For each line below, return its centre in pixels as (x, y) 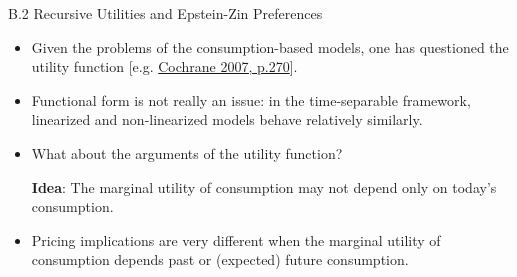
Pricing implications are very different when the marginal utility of (236, 239)
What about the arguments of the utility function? (187, 152)
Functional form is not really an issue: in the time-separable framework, (251, 99)
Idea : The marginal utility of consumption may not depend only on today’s (264, 186)
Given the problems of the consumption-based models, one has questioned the (270, 46)
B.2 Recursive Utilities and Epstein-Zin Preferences (165, 13)
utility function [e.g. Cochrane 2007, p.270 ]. (164, 66)
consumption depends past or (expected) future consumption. (220, 259)
